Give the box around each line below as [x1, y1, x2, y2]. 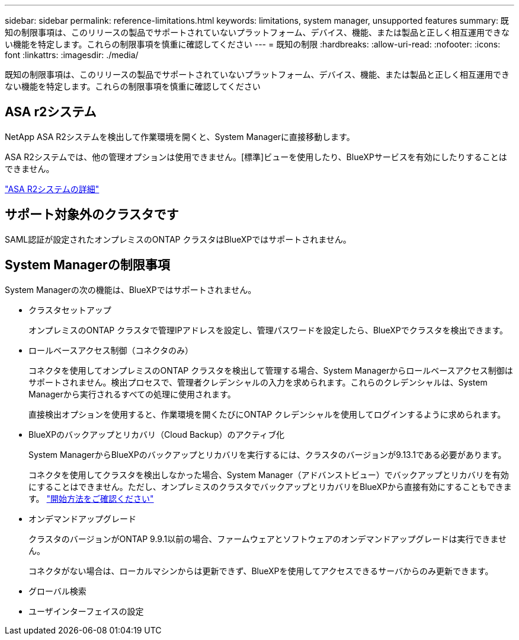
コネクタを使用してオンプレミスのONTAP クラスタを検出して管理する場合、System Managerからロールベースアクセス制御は [28, 365, 513, 375]
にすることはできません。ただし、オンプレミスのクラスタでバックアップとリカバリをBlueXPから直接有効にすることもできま [28, 481, 512, 492]
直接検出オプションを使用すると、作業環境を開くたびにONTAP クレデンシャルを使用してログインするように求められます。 [28, 409, 506, 419]
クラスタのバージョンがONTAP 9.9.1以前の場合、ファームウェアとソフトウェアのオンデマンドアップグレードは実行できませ [28, 533, 507, 544]
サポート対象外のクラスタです [5, 207, 179, 222]
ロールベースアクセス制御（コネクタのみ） [28, 345, 194, 355]
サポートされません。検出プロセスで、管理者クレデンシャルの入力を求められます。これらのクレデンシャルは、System [28, 377, 488, 387]
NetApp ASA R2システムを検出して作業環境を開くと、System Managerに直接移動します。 [5, 131, 355, 142]
